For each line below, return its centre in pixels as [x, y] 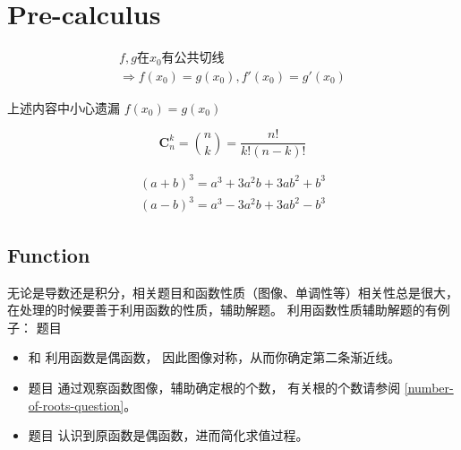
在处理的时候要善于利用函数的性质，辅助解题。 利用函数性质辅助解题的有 [222, 310]
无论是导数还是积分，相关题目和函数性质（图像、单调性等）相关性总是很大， [233, 292]
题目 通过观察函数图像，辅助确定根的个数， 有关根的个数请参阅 [214, 387]
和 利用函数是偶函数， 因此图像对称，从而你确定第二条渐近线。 [214, 357]
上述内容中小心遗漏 [64, 107]
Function [49, 254]
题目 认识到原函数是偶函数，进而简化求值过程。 [168, 435]
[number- [429, 387]
